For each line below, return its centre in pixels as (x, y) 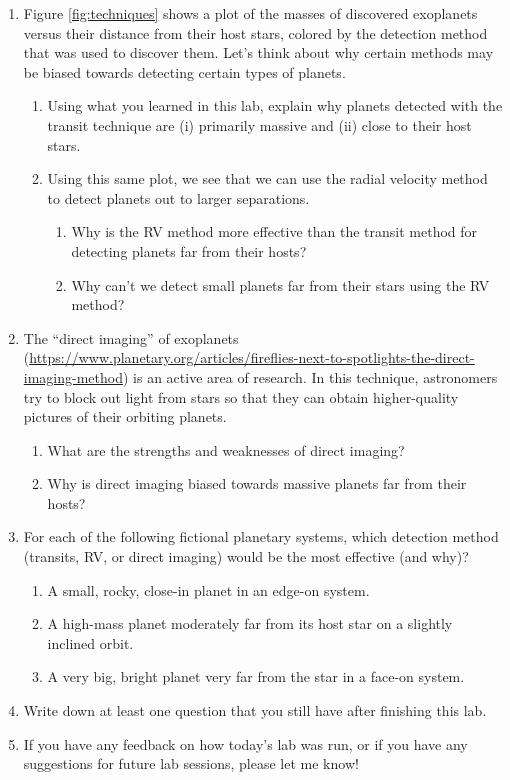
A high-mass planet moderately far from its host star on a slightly (250, 623)
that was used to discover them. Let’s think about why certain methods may (258, 52)
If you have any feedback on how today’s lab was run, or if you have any (245, 743)
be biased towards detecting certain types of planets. (184, 71)
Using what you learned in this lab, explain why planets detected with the (275, 105)
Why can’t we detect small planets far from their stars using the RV (280, 284)
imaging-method (73, 376)
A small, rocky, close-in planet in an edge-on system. (208, 589)
